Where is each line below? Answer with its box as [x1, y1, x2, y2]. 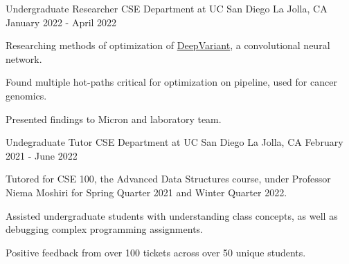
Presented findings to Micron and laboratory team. [6, 111, 222, 126]
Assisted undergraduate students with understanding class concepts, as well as [6, 208, 338, 223]
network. [6, 51, 42, 66]
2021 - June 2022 [6, 148, 78, 162]
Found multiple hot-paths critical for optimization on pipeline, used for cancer [6, 75, 337, 89]
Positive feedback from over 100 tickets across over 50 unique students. [6, 245, 306, 259]
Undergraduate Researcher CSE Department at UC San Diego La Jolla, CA [6, 1, 328, 15]
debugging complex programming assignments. [6, 222, 203, 236]
